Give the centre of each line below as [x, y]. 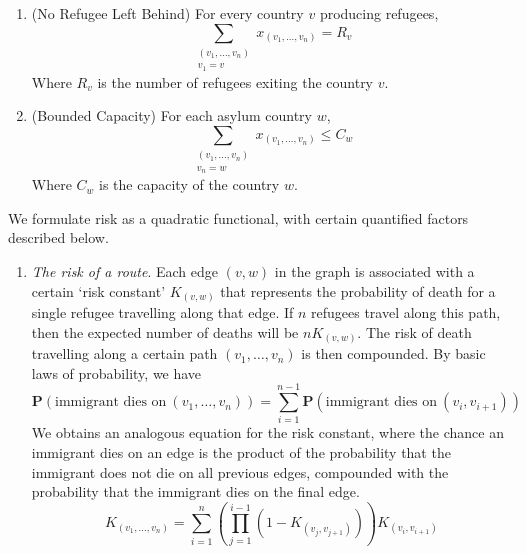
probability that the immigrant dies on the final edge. [195, 491]
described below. [58, 237]
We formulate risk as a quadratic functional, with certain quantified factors [238, 217]
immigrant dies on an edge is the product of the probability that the [241, 452]
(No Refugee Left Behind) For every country [167, 13]
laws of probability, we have [116, 372]
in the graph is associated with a [374, 270]
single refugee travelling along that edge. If [162, 312]
